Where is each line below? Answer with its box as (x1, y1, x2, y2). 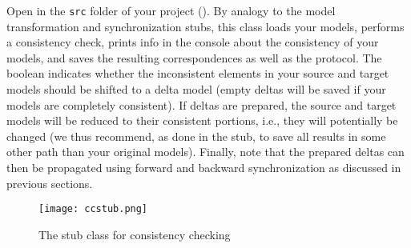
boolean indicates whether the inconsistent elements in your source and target (6, 65, 389, 82)
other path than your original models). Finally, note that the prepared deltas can (6, 143, 405, 160)
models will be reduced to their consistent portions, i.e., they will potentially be (6, 112, 398, 129)
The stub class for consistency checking (38, 226, 231, 242)
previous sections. (6, 174, 93, 191)
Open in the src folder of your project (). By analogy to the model (6, 2, 336, 18)
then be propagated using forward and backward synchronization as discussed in (6, 159, 401, 175)
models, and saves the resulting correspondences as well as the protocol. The (6, 49, 382, 66)
